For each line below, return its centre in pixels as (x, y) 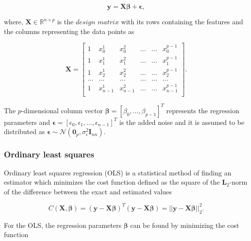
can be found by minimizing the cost (185, 225)
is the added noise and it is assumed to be (182, 122)
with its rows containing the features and (182, 21)
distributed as (25, 131)
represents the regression (203, 110)
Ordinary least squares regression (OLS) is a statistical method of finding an (118, 172)
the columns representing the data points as (69, 31)
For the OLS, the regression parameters (63, 225)
